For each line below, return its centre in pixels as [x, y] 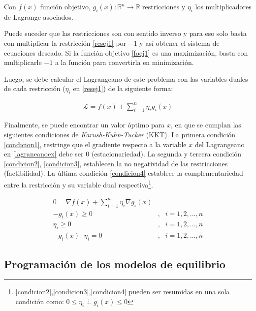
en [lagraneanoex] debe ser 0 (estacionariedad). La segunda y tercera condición [123, 154]
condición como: [40, 301]
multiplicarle [23, 62]
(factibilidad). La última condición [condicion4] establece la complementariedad [124, 173]
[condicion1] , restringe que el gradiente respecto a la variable [95, 144]
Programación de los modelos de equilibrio [115, 264]
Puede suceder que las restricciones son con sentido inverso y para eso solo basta [125, 33]
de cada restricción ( [35, 88]
